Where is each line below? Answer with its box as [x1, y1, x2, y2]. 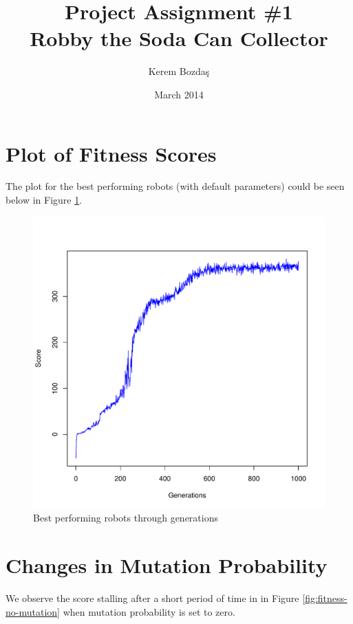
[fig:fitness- [302, 590, 347, 605]
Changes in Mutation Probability [6, 551, 328, 579]
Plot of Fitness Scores [6, 139, 217, 167]
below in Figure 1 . [6, 193, 83, 207]
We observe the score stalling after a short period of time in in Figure [6, 590, 299, 605]
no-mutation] [6, 604, 60, 618]
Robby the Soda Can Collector [30, 24, 328, 52]
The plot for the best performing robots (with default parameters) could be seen [6, 179, 345, 193]
